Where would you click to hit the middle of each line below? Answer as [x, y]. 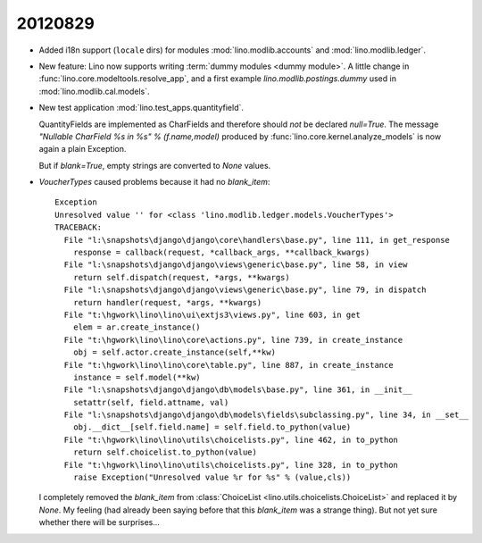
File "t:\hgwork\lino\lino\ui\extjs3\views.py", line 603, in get [212, 314]
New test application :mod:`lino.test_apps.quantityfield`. [141, 108]
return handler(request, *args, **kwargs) [167, 302]
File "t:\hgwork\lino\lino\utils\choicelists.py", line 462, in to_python [231, 439]
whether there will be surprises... [100, 522]
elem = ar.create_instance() [137, 327]
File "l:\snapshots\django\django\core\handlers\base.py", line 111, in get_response [257, 240]
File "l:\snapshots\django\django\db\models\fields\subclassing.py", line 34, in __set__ [266, 415]
